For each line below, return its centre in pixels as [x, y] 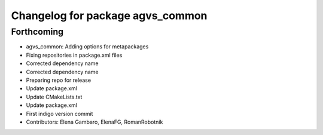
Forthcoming [37, 32]
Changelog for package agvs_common [109, 16]
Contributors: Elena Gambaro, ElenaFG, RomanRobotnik [95, 122]
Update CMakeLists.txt [54, 97]
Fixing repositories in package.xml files [74, 55]
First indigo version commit [60, 113]
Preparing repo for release [59, 80]
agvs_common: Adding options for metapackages [87, 47]
